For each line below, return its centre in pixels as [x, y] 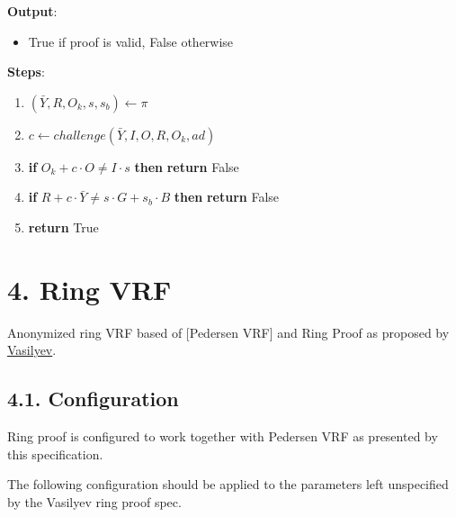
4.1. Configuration [93, 399]
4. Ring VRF [89, 289]
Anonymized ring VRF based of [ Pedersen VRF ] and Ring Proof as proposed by [228, 332]
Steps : [26, 72]
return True [63, 227]
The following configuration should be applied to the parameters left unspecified [228, 484]
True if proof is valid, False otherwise [131, 41]
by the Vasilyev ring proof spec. [94, 501]
